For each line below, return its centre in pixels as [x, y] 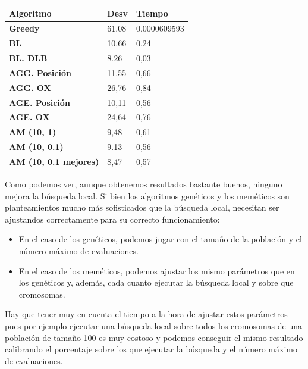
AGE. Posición [40, 102]
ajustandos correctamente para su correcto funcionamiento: [112, 219]
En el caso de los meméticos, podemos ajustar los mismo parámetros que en [157, 271]
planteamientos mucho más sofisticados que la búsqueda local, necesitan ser [142, 207]
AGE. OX [29, 117]
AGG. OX [30, 87]
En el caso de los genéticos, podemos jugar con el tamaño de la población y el [160, 239]
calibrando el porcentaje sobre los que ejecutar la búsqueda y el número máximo [151, 349]
